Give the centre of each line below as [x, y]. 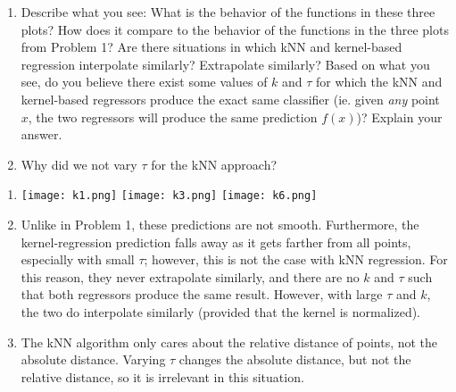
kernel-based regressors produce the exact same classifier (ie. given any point [230, 99]
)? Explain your [399, 117]
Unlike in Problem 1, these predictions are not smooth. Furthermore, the [220, 224]
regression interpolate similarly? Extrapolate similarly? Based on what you [225, 64]
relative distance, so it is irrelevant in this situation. [162, 376]
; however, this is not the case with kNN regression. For [296, 259]
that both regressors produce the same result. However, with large [202, 294]
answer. [41, 134]
